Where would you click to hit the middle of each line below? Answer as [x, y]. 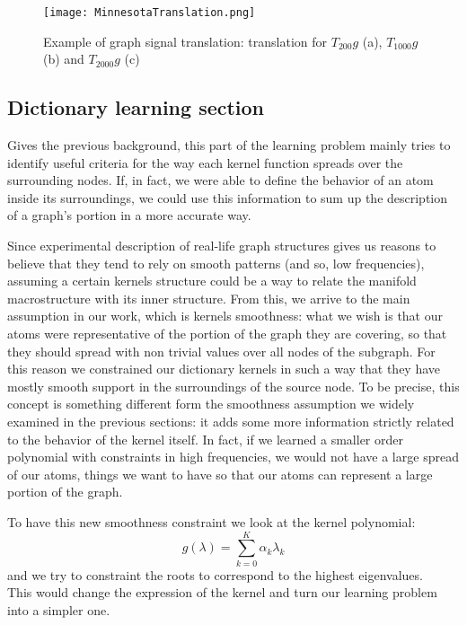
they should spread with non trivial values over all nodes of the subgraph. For [221, 351]
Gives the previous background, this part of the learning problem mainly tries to [229, 145]
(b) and [64, 59]
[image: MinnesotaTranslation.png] [150, 13]
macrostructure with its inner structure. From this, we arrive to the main [209, 298]
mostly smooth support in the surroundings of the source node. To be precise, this [233, 386]
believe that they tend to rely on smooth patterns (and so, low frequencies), [216, 263]
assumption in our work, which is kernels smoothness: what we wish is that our [225, 316]
